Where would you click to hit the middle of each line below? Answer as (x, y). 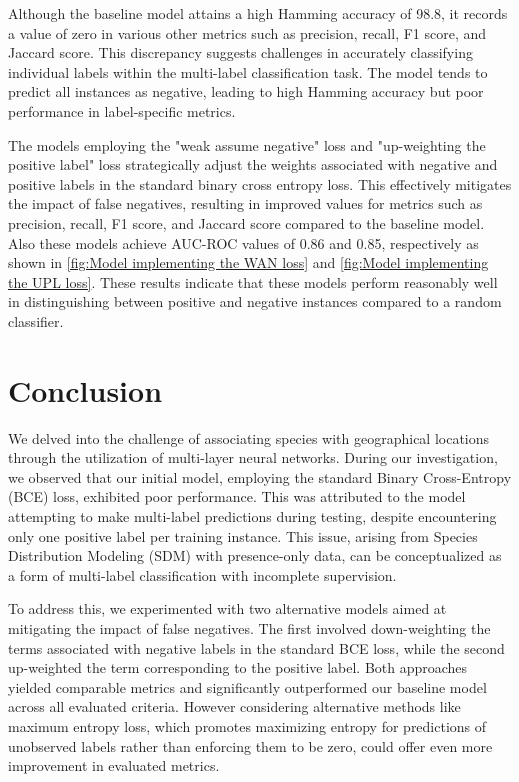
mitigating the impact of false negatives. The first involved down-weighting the (249, 627)
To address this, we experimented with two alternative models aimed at (227, 608)
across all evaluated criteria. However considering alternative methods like (234, 706)
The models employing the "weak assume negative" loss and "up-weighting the (247, 144)
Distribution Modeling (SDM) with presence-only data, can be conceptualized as (255, 555)
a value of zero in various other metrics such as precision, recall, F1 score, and (247, 32)
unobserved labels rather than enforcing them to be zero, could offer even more (250, 745)
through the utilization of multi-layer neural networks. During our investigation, (253, 457)
